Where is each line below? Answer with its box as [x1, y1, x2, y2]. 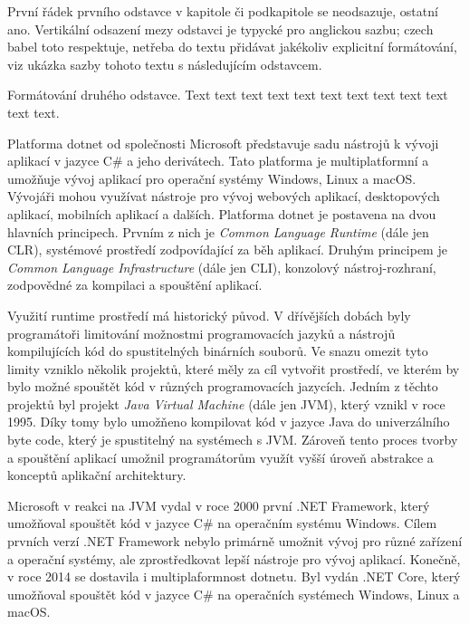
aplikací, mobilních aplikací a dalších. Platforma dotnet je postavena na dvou [7, 204, 436, 223]
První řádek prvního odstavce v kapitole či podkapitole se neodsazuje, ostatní [7, 2, 438, 20]
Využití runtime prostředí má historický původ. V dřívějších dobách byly [7, 305, 411, 324]
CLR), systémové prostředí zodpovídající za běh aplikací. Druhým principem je [7, 240, 447, 259]
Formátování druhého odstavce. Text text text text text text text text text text [7, 85, 448, 104]
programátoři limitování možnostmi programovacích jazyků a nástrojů [7, 323, 396, 342]
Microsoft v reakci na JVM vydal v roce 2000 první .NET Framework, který [7, 495, 430, 514]
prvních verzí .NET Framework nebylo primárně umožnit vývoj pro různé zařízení [7, 532, 463, 551]
